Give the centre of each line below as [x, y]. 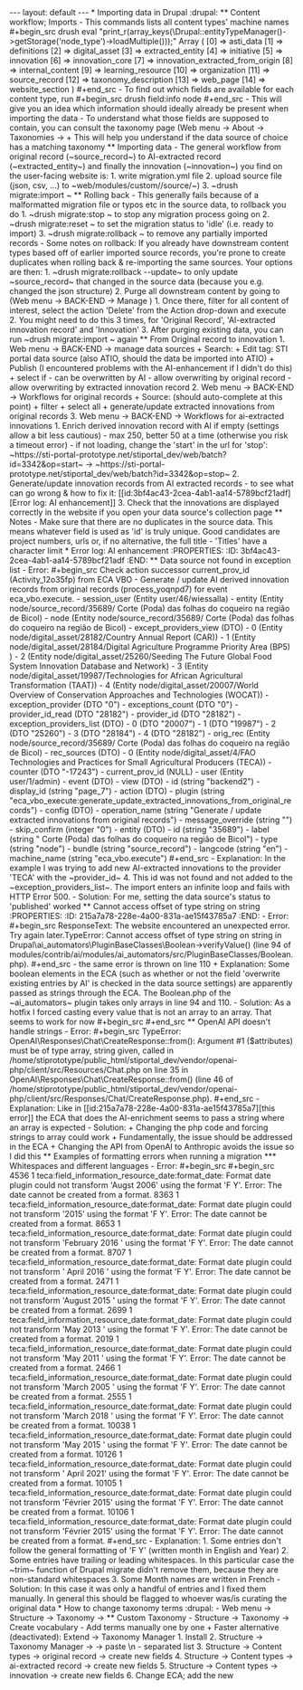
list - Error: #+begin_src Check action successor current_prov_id [130, 570]
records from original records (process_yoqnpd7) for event [118, 589]
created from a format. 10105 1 [66, 1483]
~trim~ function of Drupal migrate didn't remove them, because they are [144, 1570]
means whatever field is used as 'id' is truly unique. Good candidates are [145, 532]
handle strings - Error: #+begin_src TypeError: [95, 1031]
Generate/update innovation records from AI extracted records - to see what [151, 483]
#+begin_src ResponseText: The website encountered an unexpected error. [150, 926]
